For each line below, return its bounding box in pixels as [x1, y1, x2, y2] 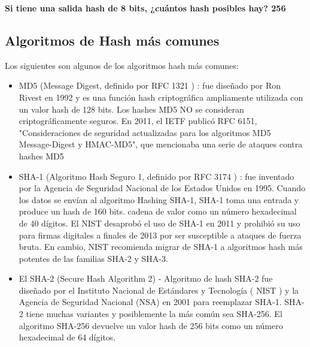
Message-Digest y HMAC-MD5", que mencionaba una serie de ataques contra [19, 138, 303, 150]
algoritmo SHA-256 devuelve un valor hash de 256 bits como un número [19, 319, 283, 331]
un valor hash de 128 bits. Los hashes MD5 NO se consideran [19, 102, 244, 115]
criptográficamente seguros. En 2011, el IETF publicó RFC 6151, [19, 114, 257, 127]
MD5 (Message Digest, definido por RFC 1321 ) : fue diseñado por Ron [19, 79, 281, 92]
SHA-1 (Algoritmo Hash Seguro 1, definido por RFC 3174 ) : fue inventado [19, 170, 294, 182]
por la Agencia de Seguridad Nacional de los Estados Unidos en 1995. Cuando [19, 182, 305, 194]
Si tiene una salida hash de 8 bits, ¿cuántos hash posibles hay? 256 [5, 2, 286, 14]
